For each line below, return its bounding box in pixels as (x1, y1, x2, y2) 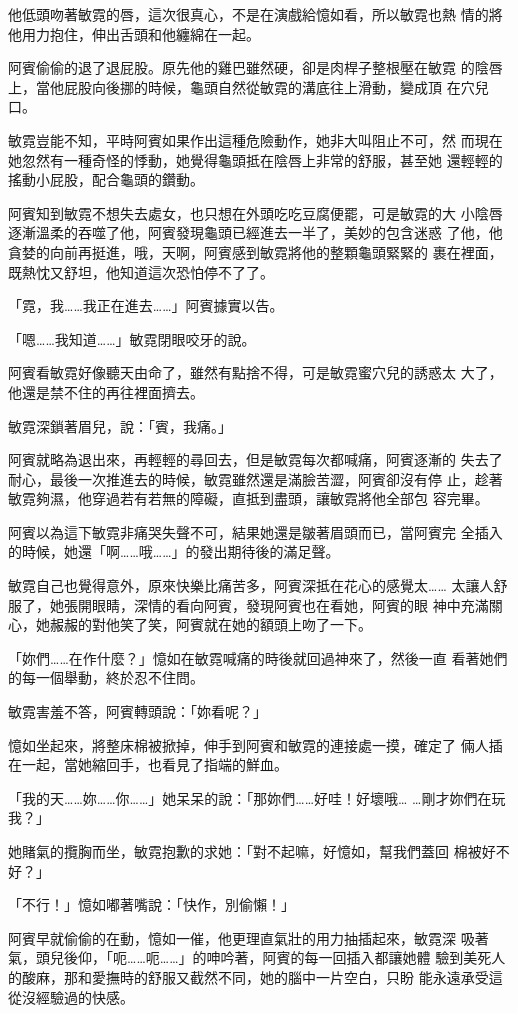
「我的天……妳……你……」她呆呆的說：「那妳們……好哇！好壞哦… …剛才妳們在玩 (8, 787, 506, 808)
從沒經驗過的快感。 (8, 986, 134, 1007)
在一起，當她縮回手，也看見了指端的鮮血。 (8, 754, 288, 775)
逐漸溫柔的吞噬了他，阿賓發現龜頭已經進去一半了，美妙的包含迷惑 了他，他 (8, 222, 503, 243)
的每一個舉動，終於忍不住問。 (8, 667, 204, 688)
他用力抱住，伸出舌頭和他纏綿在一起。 (8, 23, 260, 44)
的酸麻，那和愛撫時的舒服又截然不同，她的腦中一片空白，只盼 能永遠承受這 (8, 966, 503, 987)
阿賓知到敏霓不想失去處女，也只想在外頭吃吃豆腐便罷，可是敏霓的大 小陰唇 (8, 202, 503, 223)
